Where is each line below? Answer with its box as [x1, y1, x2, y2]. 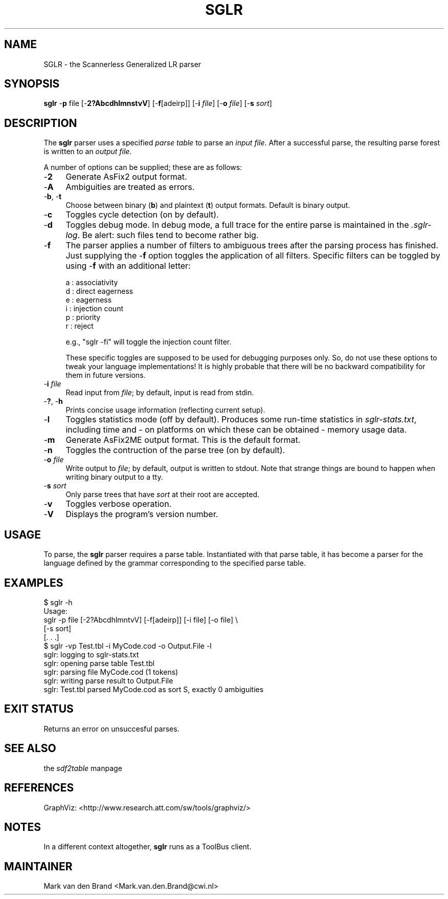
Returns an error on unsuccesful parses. [43, 724, 180, 733]
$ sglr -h [43, 597, 73, 607]
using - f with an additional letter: [65, 261, 191, 271]
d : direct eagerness [65, 287, 133, 296]
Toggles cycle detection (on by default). [65, 209, 219, 220]
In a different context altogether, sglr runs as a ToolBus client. [43, 842, 252, 851]
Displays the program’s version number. [65, 509, 218, 520]
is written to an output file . [43, 147, 132, 156]
